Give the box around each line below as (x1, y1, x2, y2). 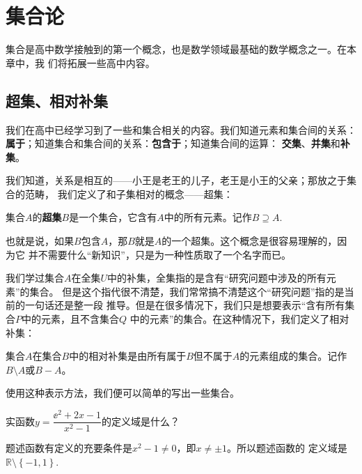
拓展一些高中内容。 (67, 55, 155, 70)
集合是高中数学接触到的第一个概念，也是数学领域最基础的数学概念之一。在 (6, 42, 347, 56)
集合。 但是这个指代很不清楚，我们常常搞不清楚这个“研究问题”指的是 (29, 284, 345, 298)
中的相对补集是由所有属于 (69, 349, 187, 363)
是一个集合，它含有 (69, 210, 157, 224)
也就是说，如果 (6, 234, 74, 248)
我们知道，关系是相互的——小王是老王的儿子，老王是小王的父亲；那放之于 (6, 173, 347, 188)
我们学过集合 (6, 270, 64, 285)
